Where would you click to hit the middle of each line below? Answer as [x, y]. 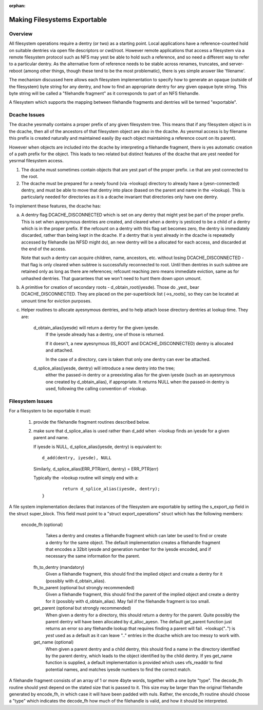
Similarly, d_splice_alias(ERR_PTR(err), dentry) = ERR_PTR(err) [96, 469]
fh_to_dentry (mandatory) [59, 567]
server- [236, 64]
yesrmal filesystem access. [36, 161]
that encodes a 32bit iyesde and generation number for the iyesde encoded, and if [128, 549]
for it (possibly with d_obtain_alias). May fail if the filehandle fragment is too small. [128, 601]
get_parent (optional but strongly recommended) [82, 608]
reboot [16, 71]
